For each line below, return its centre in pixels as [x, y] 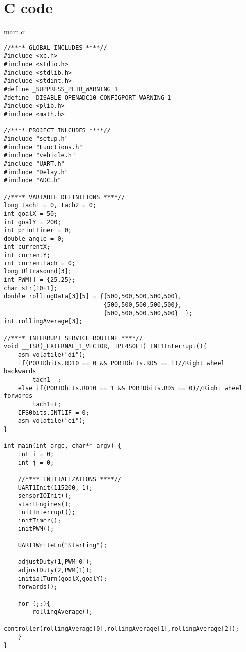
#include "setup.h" [36, 139]
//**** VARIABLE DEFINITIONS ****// [65, 197]
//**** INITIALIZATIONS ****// [70, 479]
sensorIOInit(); [45, 496]
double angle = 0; [34, 238]
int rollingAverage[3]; [43, 322]
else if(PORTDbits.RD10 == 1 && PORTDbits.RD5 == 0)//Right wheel [130, 388]
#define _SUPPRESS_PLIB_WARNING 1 [61, 89]
